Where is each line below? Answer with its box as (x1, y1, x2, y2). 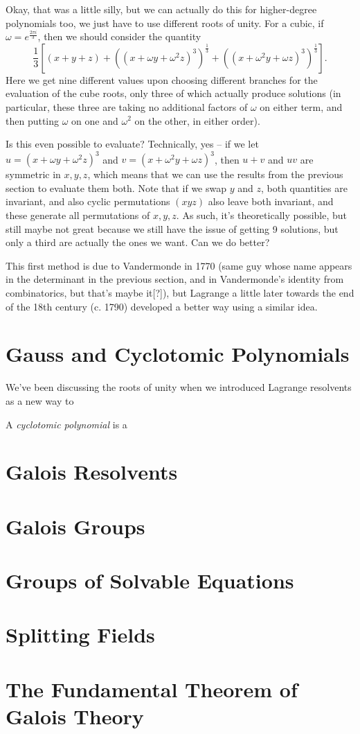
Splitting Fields (6, 620, 155, 649)
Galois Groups (6, 512, 145, 540)
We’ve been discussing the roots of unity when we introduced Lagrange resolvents (6, 380, 352, 394)
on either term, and (260, 99, 343, 114)
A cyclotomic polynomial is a (6, 417, 127, 431)
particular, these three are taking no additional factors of (6, 99, 248, 114)
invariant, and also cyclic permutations (6, 194, 170, 209)
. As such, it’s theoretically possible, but (176, 208, 348, 222)
